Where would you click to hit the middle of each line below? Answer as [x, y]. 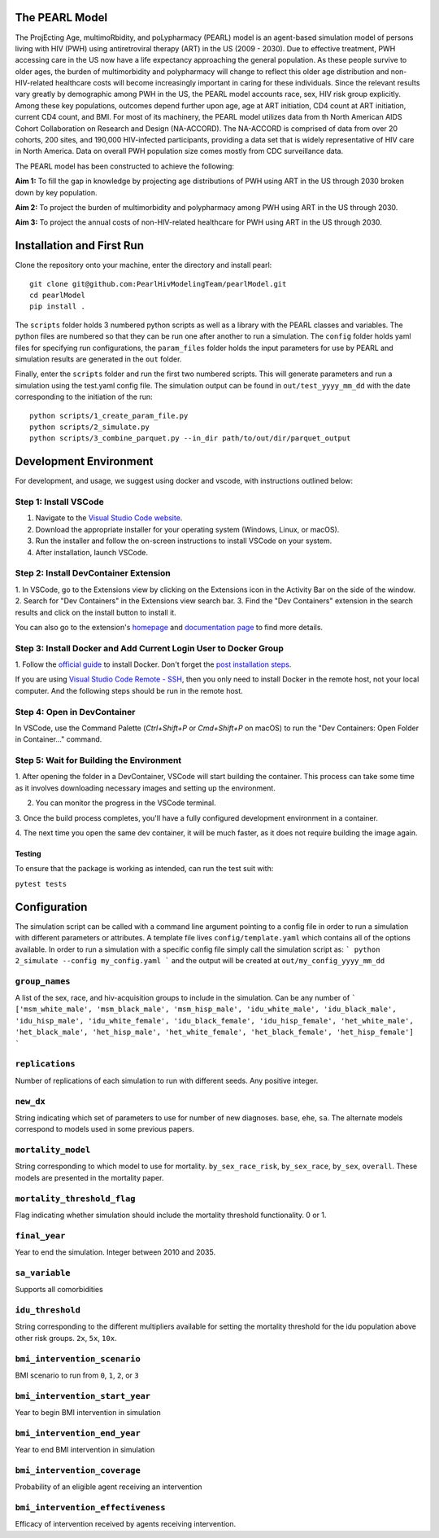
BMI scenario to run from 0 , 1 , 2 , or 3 [77, 1375]
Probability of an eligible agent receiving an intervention [109, 1487]
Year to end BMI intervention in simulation [85, 1450]
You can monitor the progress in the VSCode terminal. [126, 803]
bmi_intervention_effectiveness [90, 1508]
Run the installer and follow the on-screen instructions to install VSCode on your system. [184, 541]
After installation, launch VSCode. [92, 552]
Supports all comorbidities [59, 1290]
